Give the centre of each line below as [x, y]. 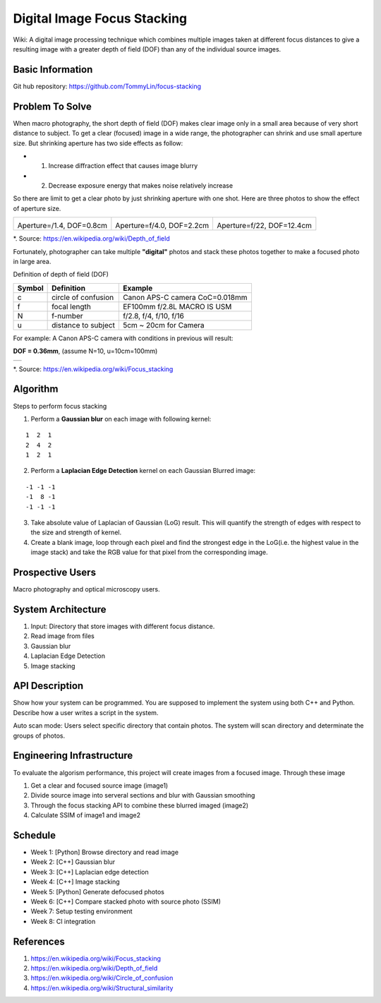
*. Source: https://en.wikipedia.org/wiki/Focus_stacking [93, 369]
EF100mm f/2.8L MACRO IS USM [177, 306]
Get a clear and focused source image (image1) [99, 785]
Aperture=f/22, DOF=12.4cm [264, 226]
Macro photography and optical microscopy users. [86, 589]
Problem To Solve [52, 106]
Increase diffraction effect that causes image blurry [123, 166]
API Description [48, 686]
